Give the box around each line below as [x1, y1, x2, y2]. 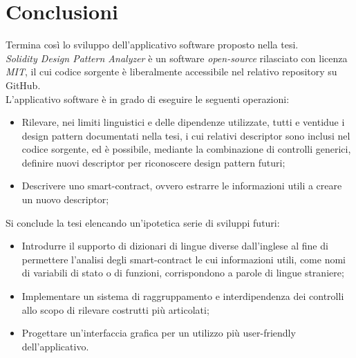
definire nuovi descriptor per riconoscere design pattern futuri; [21, 155, 285, 169]
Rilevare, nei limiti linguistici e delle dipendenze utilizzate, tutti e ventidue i [21, 115, 345, 129]
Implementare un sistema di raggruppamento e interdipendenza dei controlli [21, 289, 344, 303]
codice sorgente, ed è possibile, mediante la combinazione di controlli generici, [21, 142, 351, 156]
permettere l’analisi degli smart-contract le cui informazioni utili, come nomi [21, 252, 346, 266]
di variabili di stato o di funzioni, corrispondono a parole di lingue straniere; [21, 265, 344, 280]
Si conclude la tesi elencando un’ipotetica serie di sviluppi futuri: [6, 215, 280, 229]
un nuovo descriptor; [21, 192, 109, 207]
